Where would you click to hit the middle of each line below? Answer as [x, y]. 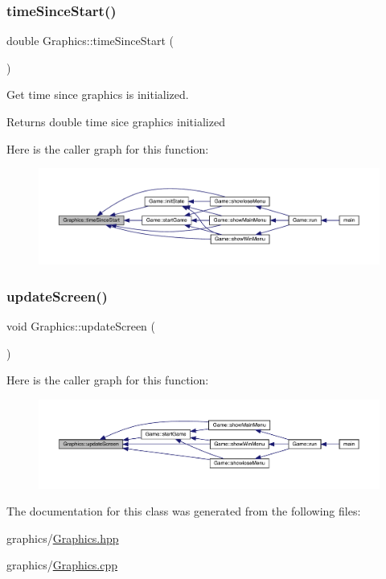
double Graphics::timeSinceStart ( [90, 41]
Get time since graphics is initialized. [98, 94]
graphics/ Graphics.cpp [62, 565]
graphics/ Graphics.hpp [63, 538]
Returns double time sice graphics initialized [116, 121]
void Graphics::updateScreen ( [81, 326]
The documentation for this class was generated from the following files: [184, 511]
